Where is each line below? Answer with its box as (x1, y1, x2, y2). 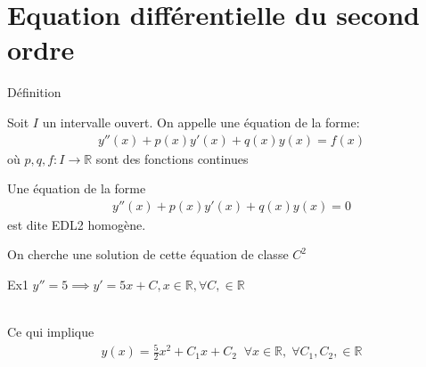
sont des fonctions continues (95, 149, 249, 167)
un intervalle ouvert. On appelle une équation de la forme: (42, 112, 360, 131)
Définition (7, 83, 61, 102)
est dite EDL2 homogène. (7, 215, 146, 233)
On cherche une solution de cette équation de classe (7, 245, 289, 264)
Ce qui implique (7, 322, 94, 341)
